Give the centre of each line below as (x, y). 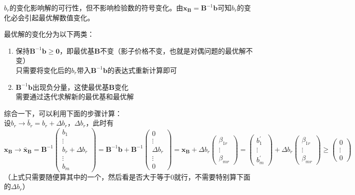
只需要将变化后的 (43, 70)
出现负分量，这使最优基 (71, 87)
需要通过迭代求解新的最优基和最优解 (75, 97)
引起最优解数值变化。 (59, 17)
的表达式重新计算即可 (142, 70)
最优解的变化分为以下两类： (49, 34)
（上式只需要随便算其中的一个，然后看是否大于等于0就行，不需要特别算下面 (127, 176)
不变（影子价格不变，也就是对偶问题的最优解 (173, 50)
